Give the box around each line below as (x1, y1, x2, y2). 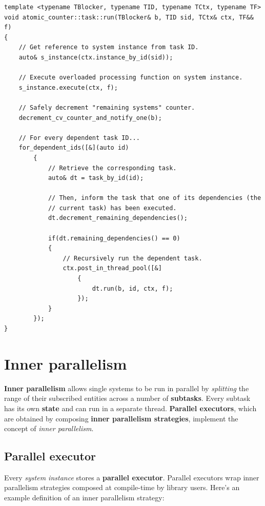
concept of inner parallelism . (4, 423, 94, 434)
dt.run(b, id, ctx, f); (92, 285, 173, 292)
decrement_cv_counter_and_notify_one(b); (18, 114, 162, 122)
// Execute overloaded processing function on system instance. (18, 74, 243, 82)
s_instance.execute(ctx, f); (18, 84, 118, 91)
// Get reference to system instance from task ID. (18, 44, 199, 51)
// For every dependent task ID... (18, 134, 140, 141)
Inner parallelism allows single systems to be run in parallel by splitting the (4, 382, 249, 393)
